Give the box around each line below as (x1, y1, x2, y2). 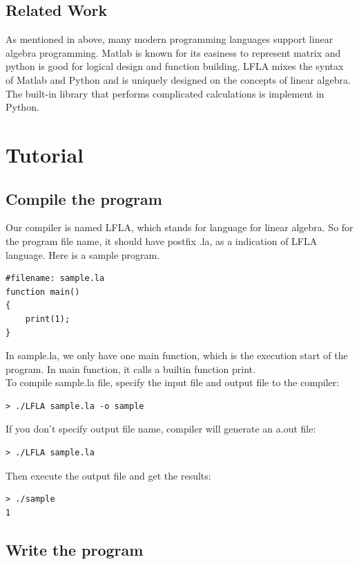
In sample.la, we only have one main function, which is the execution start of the (6, 348, 348, 363)
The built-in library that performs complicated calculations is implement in (6, 86, 324, 100)
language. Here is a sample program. (6, 247, 160, 262)
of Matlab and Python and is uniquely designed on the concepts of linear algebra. (6, 72, 351, 87)
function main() (6, 286, 80, 297)
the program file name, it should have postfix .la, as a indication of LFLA (6, 233, 318, 248)
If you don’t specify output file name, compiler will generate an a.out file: (6, 421, 316, 436)
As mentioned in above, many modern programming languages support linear (6, 32, 333, 46)
